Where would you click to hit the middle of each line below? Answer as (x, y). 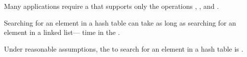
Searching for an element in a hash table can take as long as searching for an (120, 22)
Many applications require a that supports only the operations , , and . (111, 6)
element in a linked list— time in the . (62, 32)
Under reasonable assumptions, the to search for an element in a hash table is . (124, 48)
